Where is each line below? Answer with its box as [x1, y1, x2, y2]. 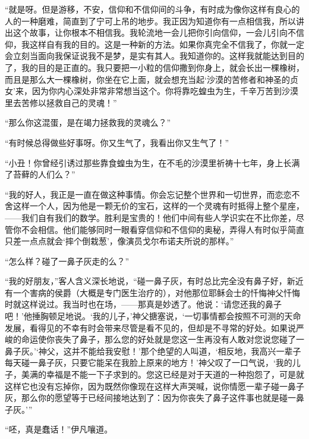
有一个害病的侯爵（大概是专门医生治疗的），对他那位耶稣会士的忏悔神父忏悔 [5, 286, 300, 298]
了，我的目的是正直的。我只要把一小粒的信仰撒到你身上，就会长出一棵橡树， [5, 61, 304, 73]
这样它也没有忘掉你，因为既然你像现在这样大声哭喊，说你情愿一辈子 [5, 379, 271, 392]
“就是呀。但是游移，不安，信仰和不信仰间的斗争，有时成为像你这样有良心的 [5, 3, 300, 15]
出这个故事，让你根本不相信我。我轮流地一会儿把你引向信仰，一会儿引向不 [5, 26, 296, 39]
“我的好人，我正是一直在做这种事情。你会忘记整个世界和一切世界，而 [5, 188, 275, 200]
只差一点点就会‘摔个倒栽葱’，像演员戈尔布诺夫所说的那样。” [5, 235, 234, 247]
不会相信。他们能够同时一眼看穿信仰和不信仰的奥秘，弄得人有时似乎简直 [21, 223, 304, 235]
